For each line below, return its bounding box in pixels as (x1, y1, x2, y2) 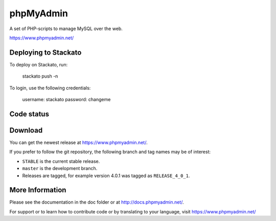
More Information (9, 186, 66, 194)
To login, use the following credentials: (9, 85, 91, 91)
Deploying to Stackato (9, 48, 82, 57)
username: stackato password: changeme (22, 96, 111, 103)
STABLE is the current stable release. (22, 158, 100, 164)
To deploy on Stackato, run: (9, 61, 68, 67)
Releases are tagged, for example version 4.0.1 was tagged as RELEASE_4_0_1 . (22, 173, 190, 179)
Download (9, 126, 43, 135)
